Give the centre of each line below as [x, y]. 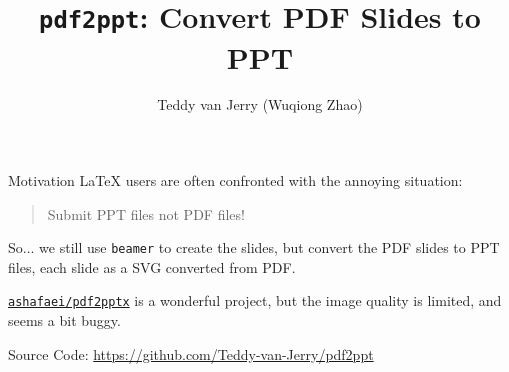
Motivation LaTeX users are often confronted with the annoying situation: [235, 180]
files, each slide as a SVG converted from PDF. [152, 266]
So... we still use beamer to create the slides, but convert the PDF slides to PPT [254, 247]
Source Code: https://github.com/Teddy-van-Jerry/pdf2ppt [191, 353]
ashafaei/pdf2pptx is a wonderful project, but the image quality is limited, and [255, 300]
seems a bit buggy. [64, 320]
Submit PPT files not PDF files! [146, 213]
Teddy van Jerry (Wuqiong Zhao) [260, 104]
